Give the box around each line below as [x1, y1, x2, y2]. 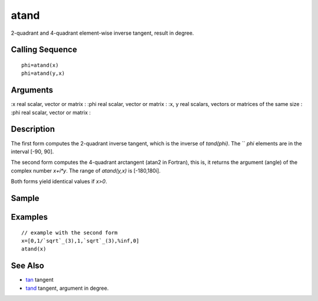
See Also [11, 261, 44, 271]
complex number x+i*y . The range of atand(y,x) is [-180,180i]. [11, 167, 161, 174]
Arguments [11, 85, 54, 95]
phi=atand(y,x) [21, 70, 65, 77]
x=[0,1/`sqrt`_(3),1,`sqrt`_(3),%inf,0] [21, 237, 140, 244]
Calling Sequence [11, 45, 78, 55]
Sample [11, 193, 39, 203]
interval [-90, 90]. [11, 148, 54, 155]
